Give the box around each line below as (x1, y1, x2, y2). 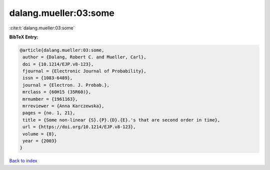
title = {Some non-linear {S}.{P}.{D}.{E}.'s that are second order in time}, (22, 117, 220, 123)
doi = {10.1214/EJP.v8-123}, (22, 61, 94, 67)
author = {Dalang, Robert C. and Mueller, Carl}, (22, 54, 147, 60)
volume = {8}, (22, 131, 57, 137)
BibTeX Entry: (9, 34, 38, 40)
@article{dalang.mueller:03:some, (19, 47, 104, 53)
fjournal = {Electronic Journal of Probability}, (22, 68, 147, 74)
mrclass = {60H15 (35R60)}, (22, 89, 91, 95)
